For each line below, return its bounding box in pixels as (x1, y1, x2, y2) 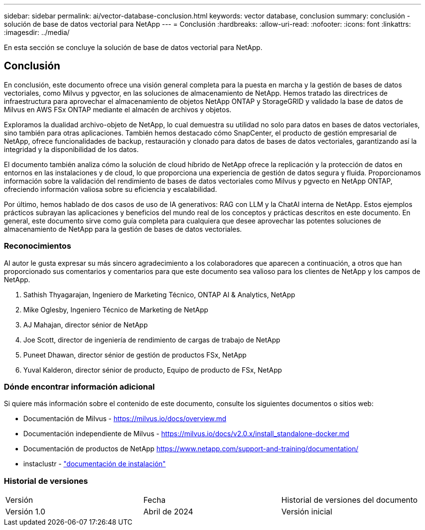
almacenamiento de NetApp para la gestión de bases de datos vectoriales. (4, 224, 242, 233)
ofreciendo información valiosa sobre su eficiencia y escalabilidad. (4, 185, 217, 193)
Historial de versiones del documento (281, 495, 418, 505)
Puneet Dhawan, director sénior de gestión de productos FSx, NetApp (23, 350, 247, 359)
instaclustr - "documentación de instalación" (23, 460, 166, 468)
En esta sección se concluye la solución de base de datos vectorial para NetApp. (4, 43, 262, 51)
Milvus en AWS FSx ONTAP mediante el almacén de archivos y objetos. (4, 105, 231, 114)
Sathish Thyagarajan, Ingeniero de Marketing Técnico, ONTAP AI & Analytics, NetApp (23, 290, 295, 299)
